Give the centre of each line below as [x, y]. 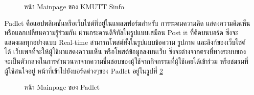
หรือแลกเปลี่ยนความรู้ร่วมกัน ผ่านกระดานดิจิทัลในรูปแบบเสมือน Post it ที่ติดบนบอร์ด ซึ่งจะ [121, 32]
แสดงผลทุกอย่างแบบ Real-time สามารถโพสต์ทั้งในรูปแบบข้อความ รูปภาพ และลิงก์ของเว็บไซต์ [125, 42]
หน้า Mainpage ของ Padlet [62, 87]
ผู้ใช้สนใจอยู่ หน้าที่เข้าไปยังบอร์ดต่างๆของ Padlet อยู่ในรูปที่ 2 [84, 70]
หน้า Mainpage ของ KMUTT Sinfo [74, 6]
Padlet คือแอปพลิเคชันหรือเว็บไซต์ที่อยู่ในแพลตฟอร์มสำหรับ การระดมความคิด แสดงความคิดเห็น [127, 23]
